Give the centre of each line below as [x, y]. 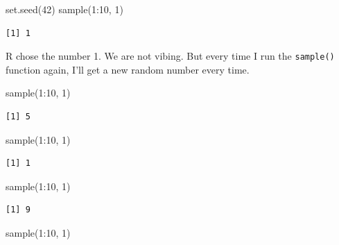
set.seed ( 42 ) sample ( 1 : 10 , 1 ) [64, 9]
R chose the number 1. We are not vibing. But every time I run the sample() [170, 56]
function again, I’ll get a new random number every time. [128, 69]
